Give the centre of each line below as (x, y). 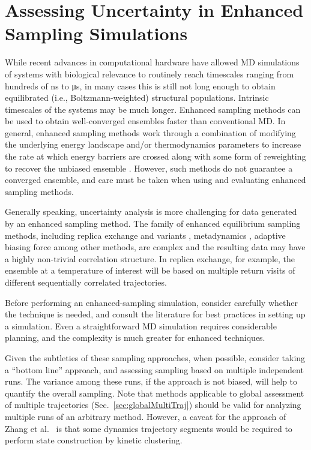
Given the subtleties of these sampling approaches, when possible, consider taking (155, 357)
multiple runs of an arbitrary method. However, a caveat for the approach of (146, 416)
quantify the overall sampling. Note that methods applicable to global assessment (155, 393)
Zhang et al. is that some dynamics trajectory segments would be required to (149, 428)
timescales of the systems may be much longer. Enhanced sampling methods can (153, 109)
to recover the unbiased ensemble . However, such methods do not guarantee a (149, 168)
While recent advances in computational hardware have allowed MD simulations (152, 62)
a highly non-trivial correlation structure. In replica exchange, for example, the (150, 258)
